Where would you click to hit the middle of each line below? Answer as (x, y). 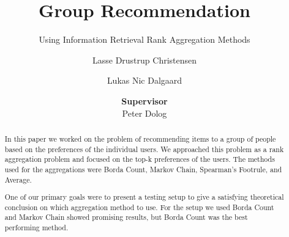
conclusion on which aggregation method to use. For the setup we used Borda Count (139, 207)
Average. (18, 179)
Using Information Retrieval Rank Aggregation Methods (144, 39)
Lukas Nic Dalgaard (144, 80)
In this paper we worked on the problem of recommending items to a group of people (140, 138)
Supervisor (144, 100)
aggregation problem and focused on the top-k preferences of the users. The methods (140, 159)
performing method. (36, 228)
